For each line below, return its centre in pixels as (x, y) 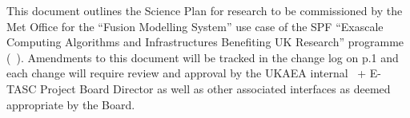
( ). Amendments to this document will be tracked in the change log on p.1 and (203, 57)
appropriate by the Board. (71, 104)
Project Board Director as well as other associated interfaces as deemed (215, 88)
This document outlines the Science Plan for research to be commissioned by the (205, 10)
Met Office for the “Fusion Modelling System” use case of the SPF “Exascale (195, 26)
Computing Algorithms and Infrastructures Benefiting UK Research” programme (205, 42)
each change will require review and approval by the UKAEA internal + (187, 73)
